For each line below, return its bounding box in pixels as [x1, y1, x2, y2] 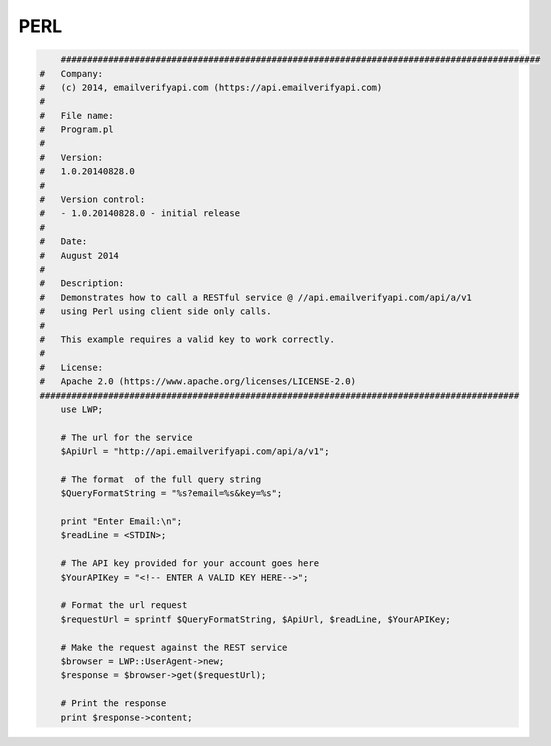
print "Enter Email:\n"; [60, 516, 183, 527]
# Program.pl [39, 124, 114, 135]
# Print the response [60, 698, 167, 709]
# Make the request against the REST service [60, 641, 288, 653]
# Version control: [39, 194, 146, 205]
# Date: [39, 236, 88, 247]
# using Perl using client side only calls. [39, 306, 272, 317]
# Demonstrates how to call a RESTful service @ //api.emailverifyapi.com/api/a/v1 [39, 291, 472, 303]
